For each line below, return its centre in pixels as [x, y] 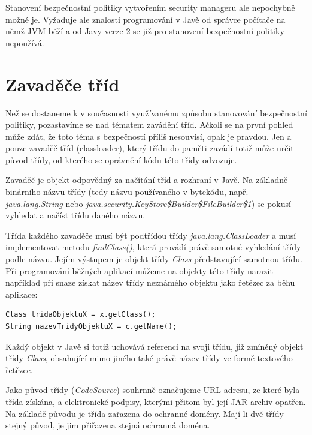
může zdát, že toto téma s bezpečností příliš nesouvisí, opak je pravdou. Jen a [149, 136]
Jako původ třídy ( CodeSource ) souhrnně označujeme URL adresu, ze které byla [153, 390]
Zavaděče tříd [63, 84]
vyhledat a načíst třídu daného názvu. [75, 215]
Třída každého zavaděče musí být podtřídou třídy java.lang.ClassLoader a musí [151, 235]
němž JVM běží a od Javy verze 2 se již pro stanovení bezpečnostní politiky [145, 31]
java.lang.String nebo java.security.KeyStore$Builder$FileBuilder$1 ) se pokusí [148, 203]
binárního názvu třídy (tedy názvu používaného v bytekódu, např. [127, 192]
